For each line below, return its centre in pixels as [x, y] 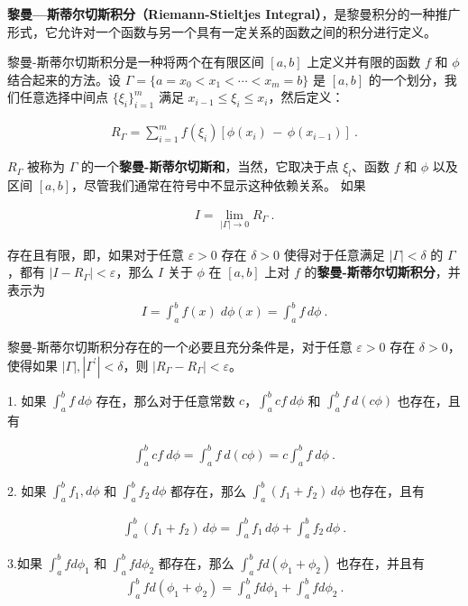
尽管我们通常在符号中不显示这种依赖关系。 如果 [225, 185]
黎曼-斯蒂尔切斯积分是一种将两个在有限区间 [136, 62]
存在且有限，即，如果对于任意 [96, 254]
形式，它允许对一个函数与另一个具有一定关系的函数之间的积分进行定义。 [222, 31]
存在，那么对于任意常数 [165, 400]
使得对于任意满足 [334, 254]
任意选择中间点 [64, 97]
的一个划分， [406, 79]
